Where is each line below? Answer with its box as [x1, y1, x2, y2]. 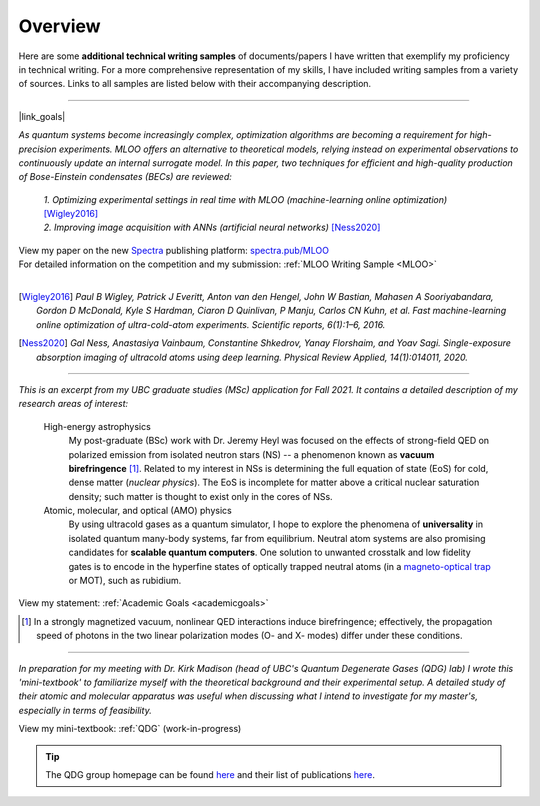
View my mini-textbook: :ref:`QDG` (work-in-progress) [18, 723, 242, 735]
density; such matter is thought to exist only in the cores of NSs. [68, 490, 334, 502]
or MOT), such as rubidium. [68, 575, 182, 587]
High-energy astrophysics [43, 420, 152, 432]
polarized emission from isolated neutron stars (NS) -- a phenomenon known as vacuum [68, 448, 435, 460]
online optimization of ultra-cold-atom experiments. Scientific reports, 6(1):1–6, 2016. [36, 318, 386, 330]
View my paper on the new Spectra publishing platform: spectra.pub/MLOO [18, 244, 330, 256]
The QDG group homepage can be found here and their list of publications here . [45, 768, 375, 780]
